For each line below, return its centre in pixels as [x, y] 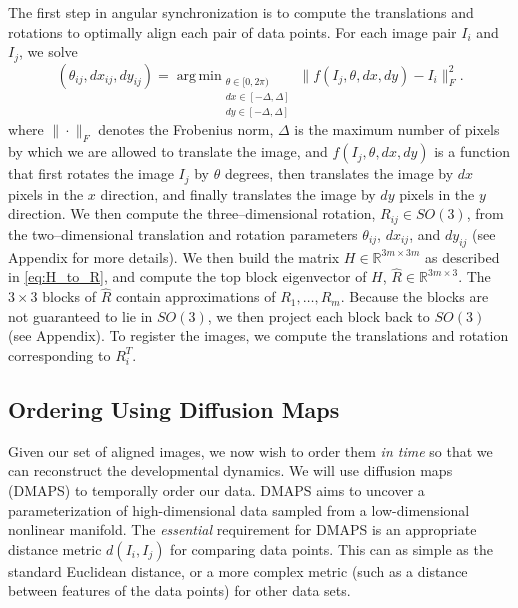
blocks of [69, 296]
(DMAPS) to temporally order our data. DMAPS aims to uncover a [216, 489]
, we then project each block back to [318, 315]
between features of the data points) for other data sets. [179, 590]
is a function [472, 151]
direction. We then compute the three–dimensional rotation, [192, 213]
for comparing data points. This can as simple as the [331, 548]
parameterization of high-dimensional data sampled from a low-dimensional [239, 509]
